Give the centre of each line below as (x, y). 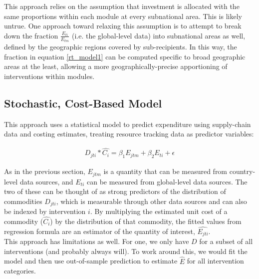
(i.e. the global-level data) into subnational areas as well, (158, 35)
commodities (23, 201)
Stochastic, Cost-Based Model (83, 103)
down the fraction (31, 35)
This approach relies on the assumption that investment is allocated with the (122, 6)
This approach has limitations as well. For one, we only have (97, 241)
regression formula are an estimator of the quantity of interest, (100, 231)
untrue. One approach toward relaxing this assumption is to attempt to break (123, 26)
